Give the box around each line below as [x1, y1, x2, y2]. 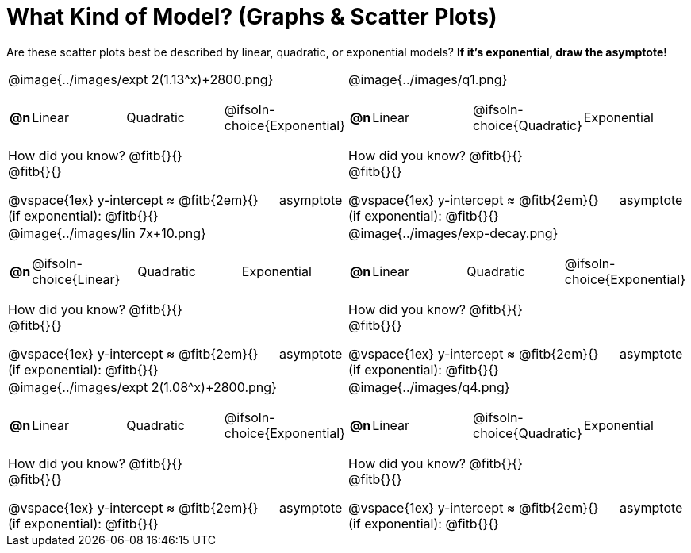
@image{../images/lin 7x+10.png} [8, 225, 206, 241]
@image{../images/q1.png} [348, 71, 508, 87]
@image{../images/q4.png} [348, 378, 510, 395]
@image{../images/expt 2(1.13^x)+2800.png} [8, 71, 274, 87]
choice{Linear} [32, 271, 121, 287]
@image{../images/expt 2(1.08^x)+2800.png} [8, 378, 277, 395]
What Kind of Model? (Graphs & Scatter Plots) [6, 3, 497, 30]
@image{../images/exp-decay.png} [348, 225, 559, 241]
